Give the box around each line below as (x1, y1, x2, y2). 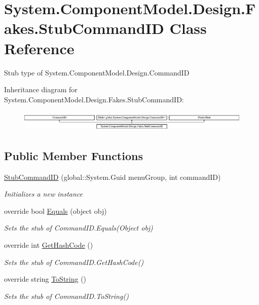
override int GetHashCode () (4, 240, 93, 250)
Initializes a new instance (4, 188, 83, 199)
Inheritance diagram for (4, 84, 78, 95)
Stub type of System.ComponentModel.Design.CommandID (4, 67, 190, 78)
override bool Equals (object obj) (4, 205, 107, 216)
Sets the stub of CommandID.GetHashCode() (4, 256, 144, 267)
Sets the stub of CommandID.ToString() (4, 290, 129, 301)
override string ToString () (4, 274, 87, 284)
